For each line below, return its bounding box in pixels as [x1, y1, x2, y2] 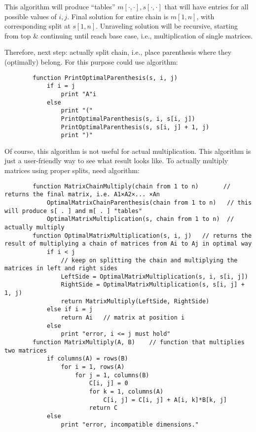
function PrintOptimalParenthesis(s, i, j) [33, 74, 178, 81]
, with [196, 11, 215, 21]
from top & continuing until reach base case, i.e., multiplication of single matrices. [4, 30, 253, 40]
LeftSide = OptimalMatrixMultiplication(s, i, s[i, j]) [61, 273, 248, 280]
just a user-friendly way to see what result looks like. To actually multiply [4, 155, 228, 166]
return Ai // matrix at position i [61, 314, 185, 322]
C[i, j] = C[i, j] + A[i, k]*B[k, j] [103, 396, 227, 403]
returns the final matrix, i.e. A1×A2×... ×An [4, 191, 160, 198]
